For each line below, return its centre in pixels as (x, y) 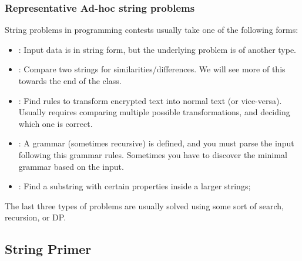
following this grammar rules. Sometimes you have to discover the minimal (153, 154)
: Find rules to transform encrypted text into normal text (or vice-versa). (150, 100)
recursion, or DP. (36, 217)
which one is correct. (56, 123)
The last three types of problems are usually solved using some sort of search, (144, 205)
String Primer (48, 249)
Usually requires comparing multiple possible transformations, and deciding (154, 112)
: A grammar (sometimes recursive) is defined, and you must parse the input (156, 143)
